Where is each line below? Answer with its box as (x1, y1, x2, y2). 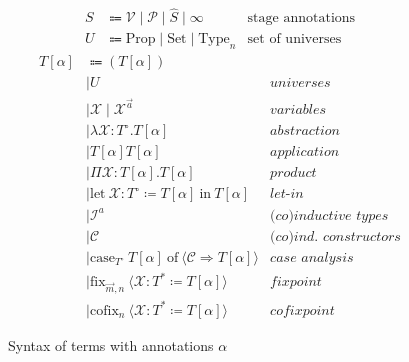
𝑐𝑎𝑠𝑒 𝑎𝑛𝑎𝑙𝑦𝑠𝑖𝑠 (270, 250, 354, 265)
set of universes (247, 32, 342, 47)
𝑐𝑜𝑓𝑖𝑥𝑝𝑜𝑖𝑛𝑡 (270, 303, 335, 318)
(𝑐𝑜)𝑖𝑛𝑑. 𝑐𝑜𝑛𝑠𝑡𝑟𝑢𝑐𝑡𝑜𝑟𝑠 (270, 229, 401, 244)
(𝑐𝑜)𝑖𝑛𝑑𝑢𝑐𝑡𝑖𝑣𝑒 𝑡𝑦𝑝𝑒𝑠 (270, 208, 389, 223)
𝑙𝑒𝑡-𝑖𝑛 (270, 187, 304, 202)
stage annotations (247, 11, 356, 26)
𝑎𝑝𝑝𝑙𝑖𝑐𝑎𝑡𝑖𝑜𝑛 (270, 145, 340, 160)
